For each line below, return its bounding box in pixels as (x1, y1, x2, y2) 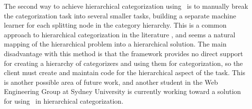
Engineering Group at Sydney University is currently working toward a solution (4, 86, 241, 96)
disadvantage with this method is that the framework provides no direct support (4, 48, 243, 58)
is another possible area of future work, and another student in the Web (4, 77, 218, 87)
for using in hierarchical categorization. (4, 95, 124, 106)
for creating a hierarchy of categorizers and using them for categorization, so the (4, 58, 243, 68)
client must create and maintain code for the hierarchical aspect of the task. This (4, 67, 246, 78)
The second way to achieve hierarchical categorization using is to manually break (4, 1, 248, 11)
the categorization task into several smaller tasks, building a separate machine (4, 10, 236, 20)
